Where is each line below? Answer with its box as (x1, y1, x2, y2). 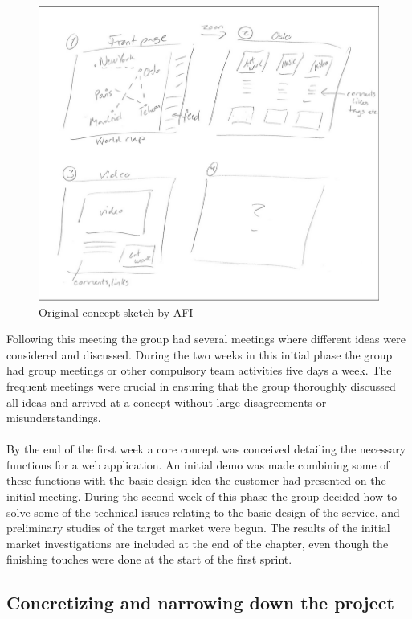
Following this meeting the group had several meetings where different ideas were (6, 330, 406, 347)
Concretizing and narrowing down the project (6, 590, 394, 615)
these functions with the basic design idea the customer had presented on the (6, 472, 386, 489)
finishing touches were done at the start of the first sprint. (6, 551, 292, 568)
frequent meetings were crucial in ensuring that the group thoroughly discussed (6, 377, 396, 394)
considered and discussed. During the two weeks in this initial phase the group (6, 346, 393, 363)
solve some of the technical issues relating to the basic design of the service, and (6, 503, 400, 520)
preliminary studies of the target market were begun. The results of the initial (6, 519, 390, 536)
